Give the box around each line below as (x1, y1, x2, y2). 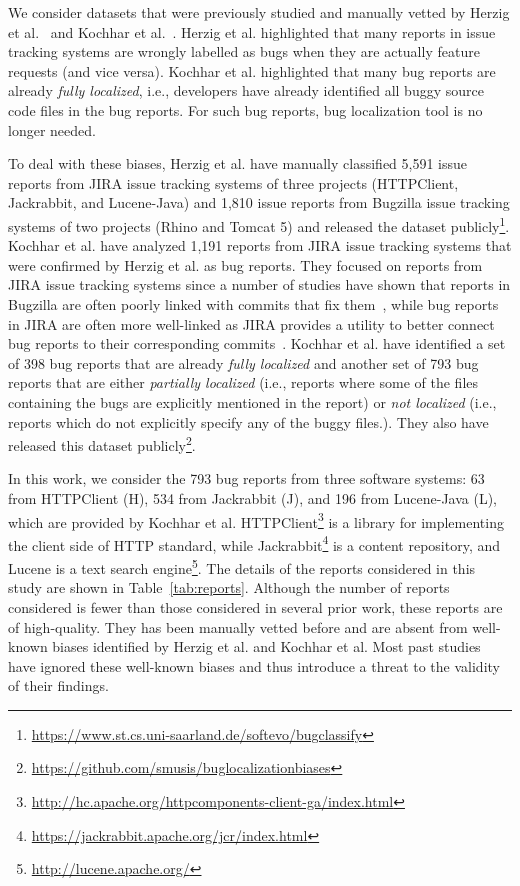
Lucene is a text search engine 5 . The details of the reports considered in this (8, 555, 476, 578)
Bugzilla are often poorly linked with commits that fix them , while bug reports (8, 293, 499, 314)
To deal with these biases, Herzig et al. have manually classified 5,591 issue (8, 153, 468, 174)
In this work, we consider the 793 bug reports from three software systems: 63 (8, 468, 485, 489)
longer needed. (8, 119, 96, 140)
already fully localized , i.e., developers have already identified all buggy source (8, 80, 484, 101)
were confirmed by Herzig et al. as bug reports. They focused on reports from (8, 254, 483, 275)
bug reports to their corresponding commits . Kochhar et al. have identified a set (8, 333, 506, 354)
